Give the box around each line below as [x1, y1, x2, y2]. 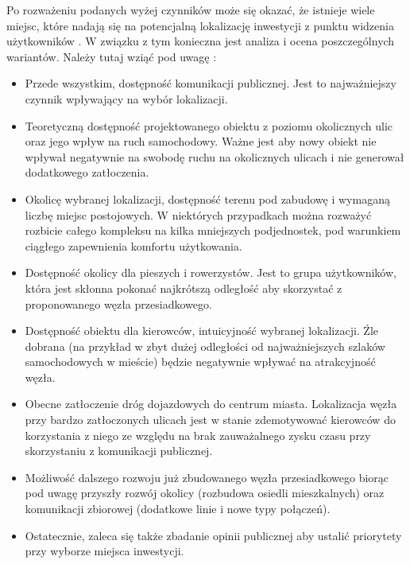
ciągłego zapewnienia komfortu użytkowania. [25, 237, 242, 254]
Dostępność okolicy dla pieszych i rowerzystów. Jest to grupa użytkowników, [25, 264, 396, 281]
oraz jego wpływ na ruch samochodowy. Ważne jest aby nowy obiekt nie [25, 133, 377, 150]
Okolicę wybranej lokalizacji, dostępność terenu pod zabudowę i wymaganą [25, 190, 390, 207]
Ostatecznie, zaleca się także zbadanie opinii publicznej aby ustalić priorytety [25, 527, 402, 543]
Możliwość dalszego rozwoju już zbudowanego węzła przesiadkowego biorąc [25, 469, 389, 485]
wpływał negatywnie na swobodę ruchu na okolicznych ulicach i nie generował [25, 148, 404, 165]
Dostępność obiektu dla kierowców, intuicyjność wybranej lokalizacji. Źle [25, 322, 379, 339]
